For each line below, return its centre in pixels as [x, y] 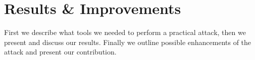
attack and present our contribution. [60, 52]
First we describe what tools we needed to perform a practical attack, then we [125, 32]
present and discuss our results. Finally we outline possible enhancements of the [128, 42]
